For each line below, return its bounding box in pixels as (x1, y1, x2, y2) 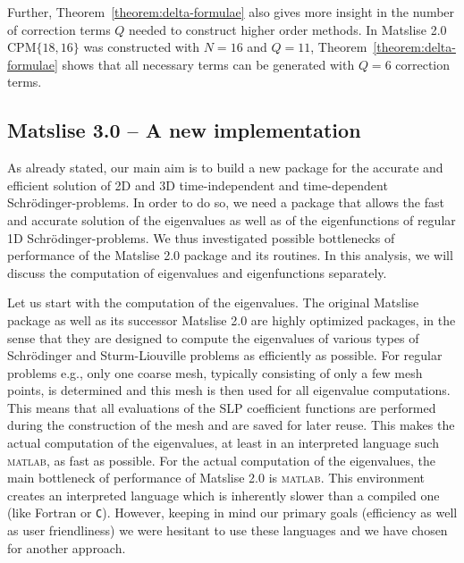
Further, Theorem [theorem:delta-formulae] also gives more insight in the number (7, 3, 455, 21)
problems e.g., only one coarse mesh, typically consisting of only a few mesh (7, 363, 423, 382)
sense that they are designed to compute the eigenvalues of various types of (7, 328, 419, 347)
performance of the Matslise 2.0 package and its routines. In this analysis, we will (7, 246, 453, 265)
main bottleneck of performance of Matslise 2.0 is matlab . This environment (7, 468, 426, 487)
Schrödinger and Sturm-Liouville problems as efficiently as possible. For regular (7, 346, 443, 365)
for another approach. (7, 538, 126, 557)
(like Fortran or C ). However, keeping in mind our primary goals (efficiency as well (7, 503, 458, 522)
